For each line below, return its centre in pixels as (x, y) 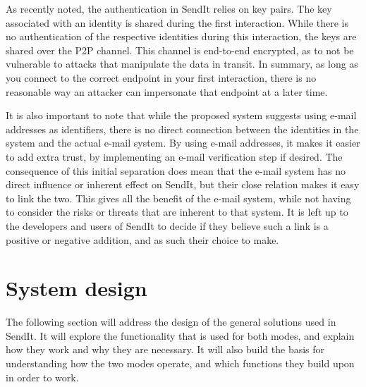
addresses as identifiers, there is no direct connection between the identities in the (182, 129)
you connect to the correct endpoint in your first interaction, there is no (161, 77)
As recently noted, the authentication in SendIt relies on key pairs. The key (169, 8)
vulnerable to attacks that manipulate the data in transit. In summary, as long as (182, 64)
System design (77, 288)
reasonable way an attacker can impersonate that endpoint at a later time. (167, 91)
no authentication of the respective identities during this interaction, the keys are (181, 36)
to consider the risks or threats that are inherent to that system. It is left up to (177, 212)
